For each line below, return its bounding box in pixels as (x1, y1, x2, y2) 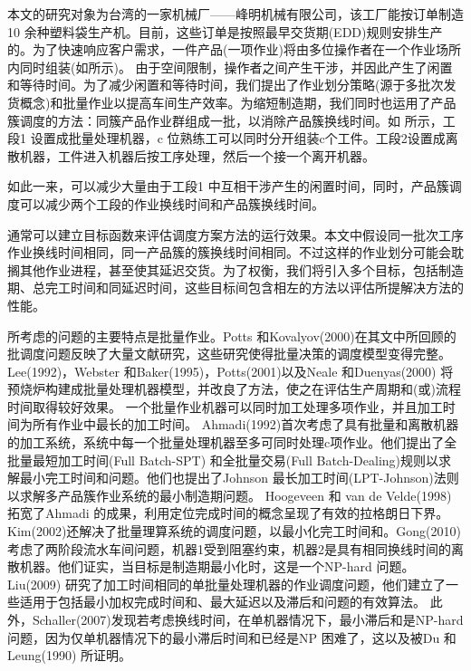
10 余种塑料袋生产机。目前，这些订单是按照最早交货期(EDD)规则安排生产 (7, 22, 443, 41)
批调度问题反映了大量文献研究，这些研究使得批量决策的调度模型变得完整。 (7, 344, 451, 363)
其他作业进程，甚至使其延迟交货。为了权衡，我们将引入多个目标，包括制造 (19, 260, 464, 279)
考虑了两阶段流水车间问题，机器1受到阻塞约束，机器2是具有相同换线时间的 (7, 539, 451, 558)
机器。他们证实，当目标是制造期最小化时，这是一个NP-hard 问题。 (19, 557, 415, 576)
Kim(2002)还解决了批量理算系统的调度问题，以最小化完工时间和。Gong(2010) (7, 522, 462, 541)
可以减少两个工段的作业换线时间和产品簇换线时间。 (19, 194, 324, 213)
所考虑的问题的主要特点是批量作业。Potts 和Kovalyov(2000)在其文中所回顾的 (7, 326, 457, 345)
